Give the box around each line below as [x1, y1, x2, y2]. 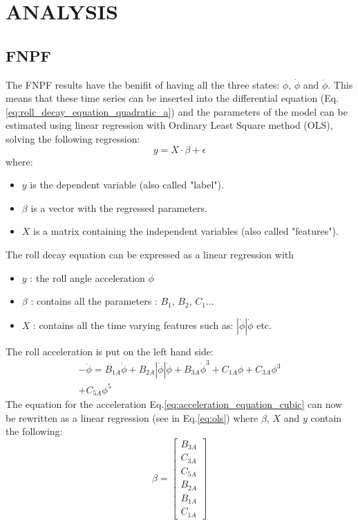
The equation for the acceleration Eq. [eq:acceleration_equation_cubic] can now [6, 397, 343, 411]
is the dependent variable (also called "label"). [30, 177, 224, 192]
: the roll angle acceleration [30, 270, 145, 285]
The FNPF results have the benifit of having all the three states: [6, 77, 280, 91]
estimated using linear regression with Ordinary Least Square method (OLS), [6, 118, 333, 132]
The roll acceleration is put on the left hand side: [6, 344, 214, 358]
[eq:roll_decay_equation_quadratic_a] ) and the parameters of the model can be [6, 104, 348, 118]
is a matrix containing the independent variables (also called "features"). [33, 224, 339, 238]
